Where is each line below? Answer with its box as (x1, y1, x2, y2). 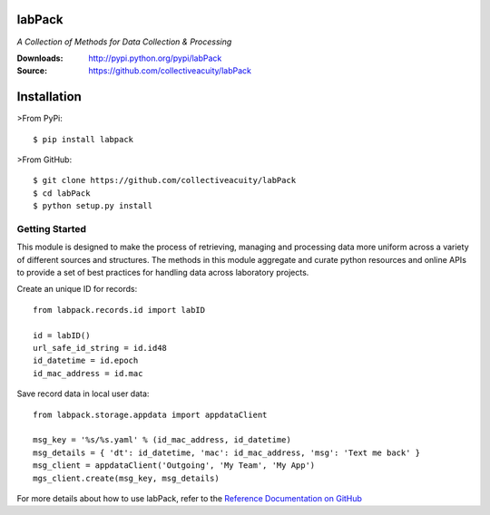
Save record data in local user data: (16, 388, 150, 399)
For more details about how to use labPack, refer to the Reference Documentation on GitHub (16, 492, 363, 503)
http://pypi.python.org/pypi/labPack (88, 53, 222, 63)
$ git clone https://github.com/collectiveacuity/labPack (33, 175, 297, 186)
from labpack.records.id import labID (33, 305, 206, 315)
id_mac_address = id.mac (33, 368, 143, 378)
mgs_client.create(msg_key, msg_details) (33, 472, 220, 483)
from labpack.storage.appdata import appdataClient (33, 409, 268, 420)
